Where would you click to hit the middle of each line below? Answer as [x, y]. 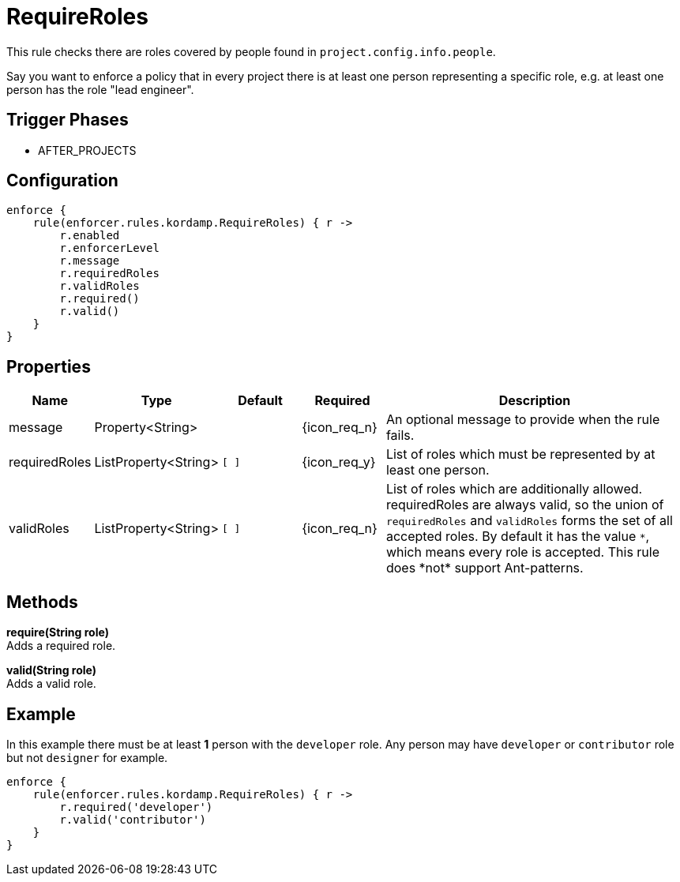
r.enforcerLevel [109, 248]
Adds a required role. [61, 646]
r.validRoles [100, 286]
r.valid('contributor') [133, 819]
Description [535, 401]
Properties [49, 366]
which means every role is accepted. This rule [523, 552]
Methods [42, 602]
